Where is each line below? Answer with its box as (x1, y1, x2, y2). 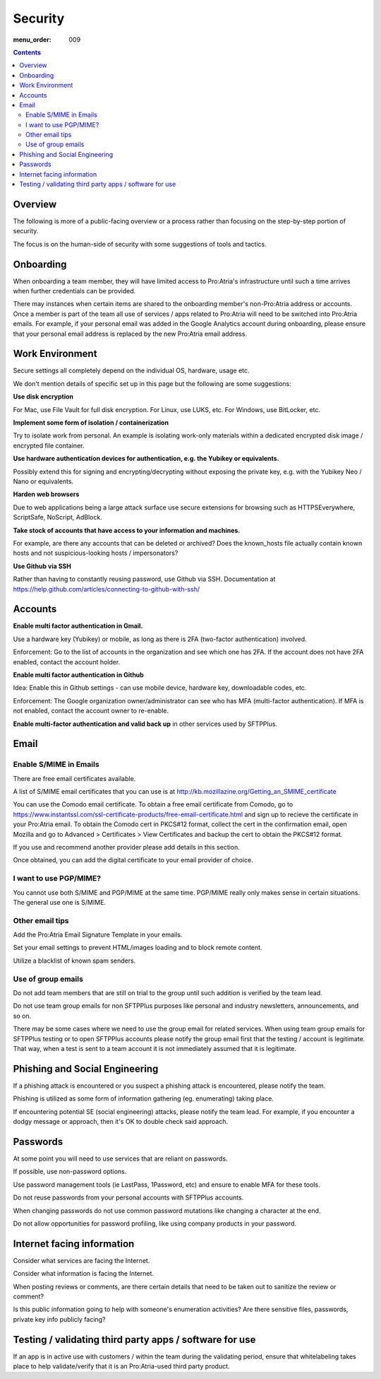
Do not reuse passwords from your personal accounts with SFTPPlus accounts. (13, 1193, 244, 1202)
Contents (13, 48, 42, 57)
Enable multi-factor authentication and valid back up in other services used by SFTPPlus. (13, 720, 278, 728)
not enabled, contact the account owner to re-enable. (13, 707, 169, 715)
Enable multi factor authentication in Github (13, 670, 144, 679)
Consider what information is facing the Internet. (13, 1269, 155, 1278)
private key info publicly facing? (13, 1315, 106, 1323)
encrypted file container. (13, 441, 85, 450)
